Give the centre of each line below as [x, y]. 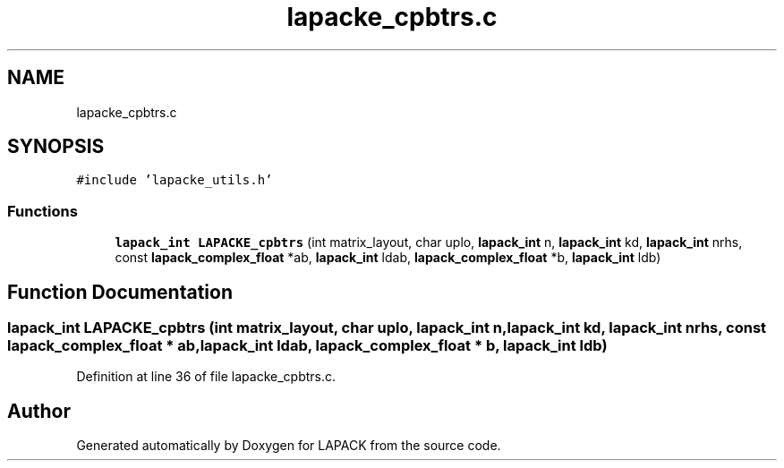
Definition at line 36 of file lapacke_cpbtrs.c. [206, 377]
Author [39, 411]
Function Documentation [120, 292]
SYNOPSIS [56, 147]
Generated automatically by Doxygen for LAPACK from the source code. [289, 446]
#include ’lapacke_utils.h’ [175, 180]
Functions [43, 211]
